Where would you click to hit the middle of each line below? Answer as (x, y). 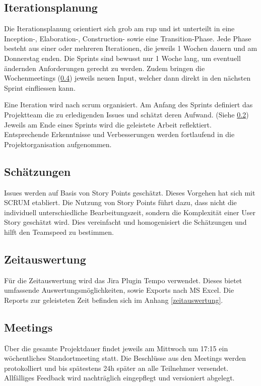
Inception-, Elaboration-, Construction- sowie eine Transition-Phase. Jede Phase (128, 38)
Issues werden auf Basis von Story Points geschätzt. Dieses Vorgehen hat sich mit (130, 192)
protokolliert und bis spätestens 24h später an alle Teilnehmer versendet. (116, 368)
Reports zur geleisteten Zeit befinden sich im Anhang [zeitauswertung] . (114, 300)
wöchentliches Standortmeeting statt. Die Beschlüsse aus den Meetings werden (125, 358)
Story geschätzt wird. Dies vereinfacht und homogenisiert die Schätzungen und (125, 222)
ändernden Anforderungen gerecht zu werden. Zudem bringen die (105, 68)
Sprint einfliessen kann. (40, 87)
